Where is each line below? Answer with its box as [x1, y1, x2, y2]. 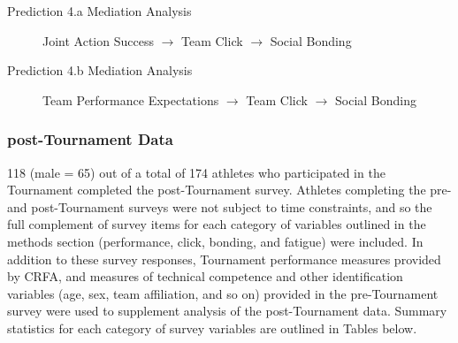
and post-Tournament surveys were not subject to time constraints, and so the [7, 197, 432, 216]
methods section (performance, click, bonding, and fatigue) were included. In [7, 232, 424, 250]
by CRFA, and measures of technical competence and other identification [7, 267, 403, 286]
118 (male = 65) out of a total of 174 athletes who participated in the [7, 163, 385, 181]
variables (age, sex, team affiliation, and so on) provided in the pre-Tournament [7, 284, 439, 302]
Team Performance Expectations [42, 90, 219, 109]
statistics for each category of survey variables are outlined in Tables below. [7, 318, 417, 337]
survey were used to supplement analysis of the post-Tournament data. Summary [7, 301, 447, 320]
